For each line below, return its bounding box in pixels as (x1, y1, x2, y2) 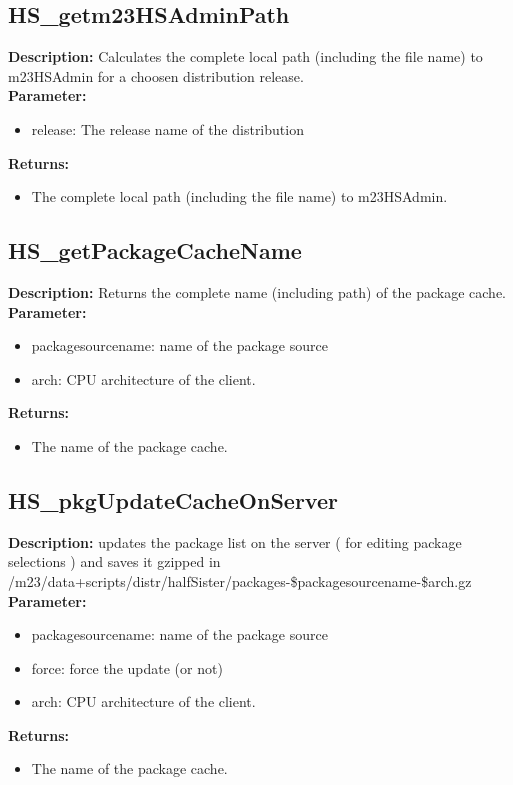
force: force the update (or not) (31, 657, 223, 678)
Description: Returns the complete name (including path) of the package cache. (8, 281, 506, 302)
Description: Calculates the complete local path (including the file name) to (8, 46, 483, 67)
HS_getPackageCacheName (8, 235, 302, 266)
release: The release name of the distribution (31, 118, 304, 139)
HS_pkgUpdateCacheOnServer (8, 484, 338, 515)
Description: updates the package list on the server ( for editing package (8, 531, 462, 552)
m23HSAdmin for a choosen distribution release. (8, 65, 304, 86)
